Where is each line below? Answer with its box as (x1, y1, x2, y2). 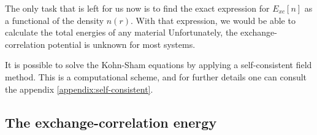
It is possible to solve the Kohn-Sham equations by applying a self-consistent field (5, 58, 312, 71)
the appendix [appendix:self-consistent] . (5, 82, 153, 95)
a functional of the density (5, 13, 104, 26)
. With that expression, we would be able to (130, 13, 296, 26)
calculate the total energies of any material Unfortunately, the (5, 26, 238, 39)
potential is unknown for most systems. (48, 37, 196, 50)
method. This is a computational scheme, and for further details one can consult (5, 70, 307, 83)
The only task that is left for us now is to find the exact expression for (5, 2, 270, 14)
